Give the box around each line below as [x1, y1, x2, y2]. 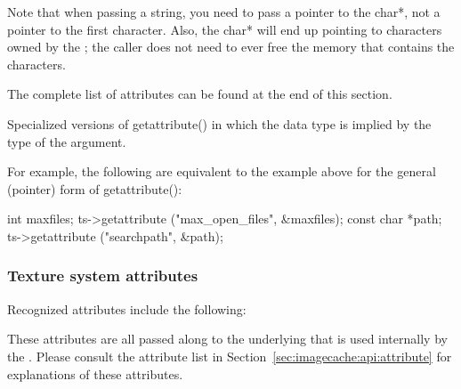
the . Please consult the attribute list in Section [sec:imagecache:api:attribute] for [7, 346, 452, 365]
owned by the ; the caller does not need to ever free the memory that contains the [7, 37, 455, 56]
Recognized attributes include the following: [7, 299, 247, 318]
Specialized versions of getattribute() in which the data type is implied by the [7, 114, 432, 133]
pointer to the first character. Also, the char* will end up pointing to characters [7, 20, 442, 38]
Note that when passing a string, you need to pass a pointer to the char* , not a [7, 3, 441, 20]
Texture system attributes [7, 264, 198, 287]
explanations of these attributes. [7, 364, 183, 383]
